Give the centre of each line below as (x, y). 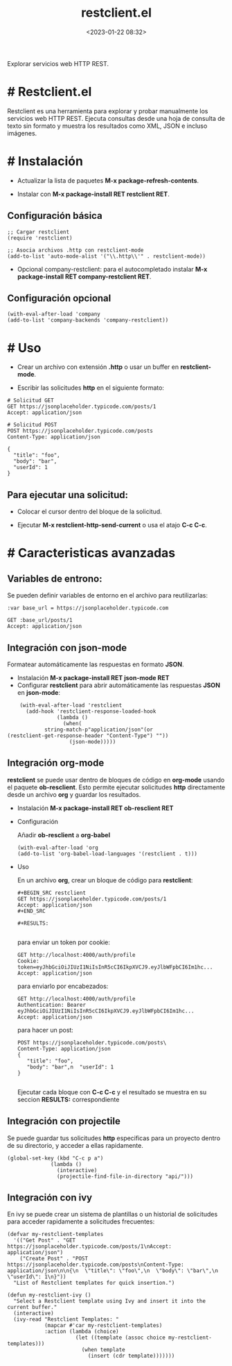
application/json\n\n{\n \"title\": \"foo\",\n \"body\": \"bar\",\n (113, 1271)
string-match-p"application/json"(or (99, 730)
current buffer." (32, 1308)
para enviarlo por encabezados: (63, 986)
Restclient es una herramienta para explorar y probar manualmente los (108, 111)
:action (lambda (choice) (81, 1332)
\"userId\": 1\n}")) (37, 1277)
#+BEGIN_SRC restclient (52, 893)
